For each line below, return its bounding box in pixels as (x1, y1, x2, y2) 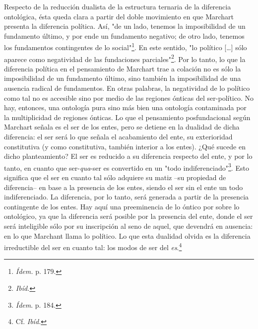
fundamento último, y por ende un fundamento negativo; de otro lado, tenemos (4, 30, 245, 41)
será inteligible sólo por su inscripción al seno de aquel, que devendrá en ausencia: (4, 221, 253, 231)
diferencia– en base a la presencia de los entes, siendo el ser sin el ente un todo (4, 182, 243, 192)
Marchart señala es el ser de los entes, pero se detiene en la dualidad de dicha (4, 122, 240, 132)
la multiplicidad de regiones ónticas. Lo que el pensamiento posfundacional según (4, 112, 251, 122)
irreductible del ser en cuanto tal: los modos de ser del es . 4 (4, 241, 182, 252)
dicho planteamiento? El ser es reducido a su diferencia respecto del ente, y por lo (4, 151, 253, 161)
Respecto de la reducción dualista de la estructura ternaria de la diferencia (4, 1, 231, 11)
